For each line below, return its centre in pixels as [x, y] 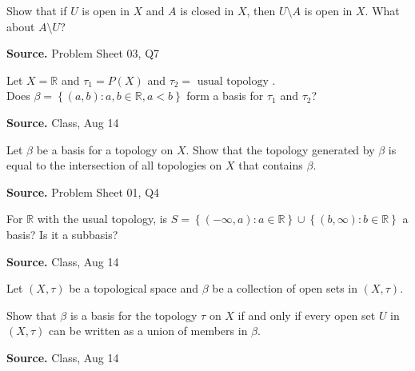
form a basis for [225, 96]
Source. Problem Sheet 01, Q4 [83, 191]
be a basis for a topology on [105, 149]
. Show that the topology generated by [280, 149]
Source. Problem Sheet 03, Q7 [83, 53]
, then [261, 10]
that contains [271, 165]
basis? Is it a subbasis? [62, 234]
